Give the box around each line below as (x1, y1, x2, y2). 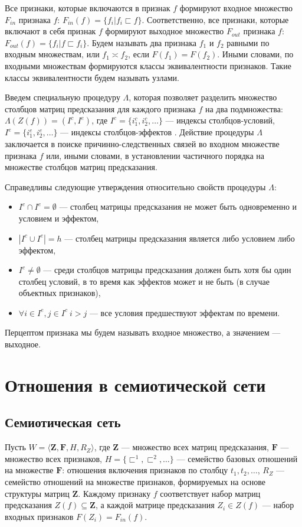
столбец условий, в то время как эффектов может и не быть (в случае (18, 275, 270, 287)
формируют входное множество (179, 2, 293, 14)
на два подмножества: (205, 102, 283, 115)
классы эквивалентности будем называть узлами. (5, 71, 179, 83)
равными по (226, 36, 270, 48)
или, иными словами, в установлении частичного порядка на (46, 149, 265, 161)
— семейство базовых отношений (176, 452, 298, 464)
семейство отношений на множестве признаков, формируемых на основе (5, 476, 266, 488)
